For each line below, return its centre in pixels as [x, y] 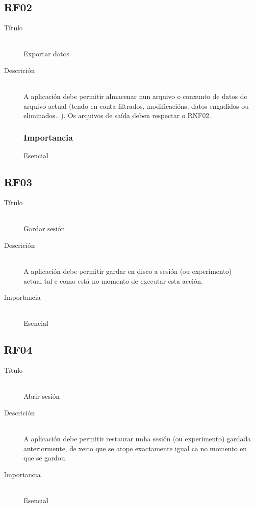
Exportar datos [46, 54]
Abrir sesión [42, 396]
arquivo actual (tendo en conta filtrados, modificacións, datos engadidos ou [136, 106]
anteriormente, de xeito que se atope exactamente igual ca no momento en [135, 448]
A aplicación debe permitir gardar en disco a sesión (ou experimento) [128, 271]
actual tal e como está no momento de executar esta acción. [113, 280]
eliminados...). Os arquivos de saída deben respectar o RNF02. [117, 115]
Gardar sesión [44, 229]
